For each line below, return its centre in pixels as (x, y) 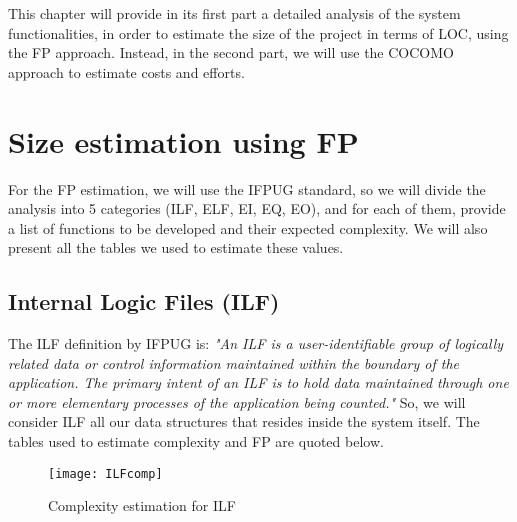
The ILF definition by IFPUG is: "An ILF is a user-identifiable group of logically (256, 343)
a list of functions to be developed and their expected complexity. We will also (248, 227)
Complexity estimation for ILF (142, 505)
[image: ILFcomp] (105, 473)
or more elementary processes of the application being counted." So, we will (237, 401)
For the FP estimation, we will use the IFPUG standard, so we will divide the (247, 188)
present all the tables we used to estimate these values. (176, 247)
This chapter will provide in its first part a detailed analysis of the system (234, 13)
